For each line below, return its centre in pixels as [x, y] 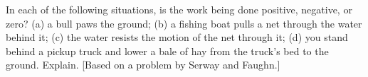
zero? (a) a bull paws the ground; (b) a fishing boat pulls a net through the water [184, 23]
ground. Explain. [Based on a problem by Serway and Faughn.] [143, 65]
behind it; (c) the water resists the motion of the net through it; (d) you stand [177, 37]
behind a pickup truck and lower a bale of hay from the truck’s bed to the [167, 51]
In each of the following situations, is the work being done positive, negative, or [179, 9]
